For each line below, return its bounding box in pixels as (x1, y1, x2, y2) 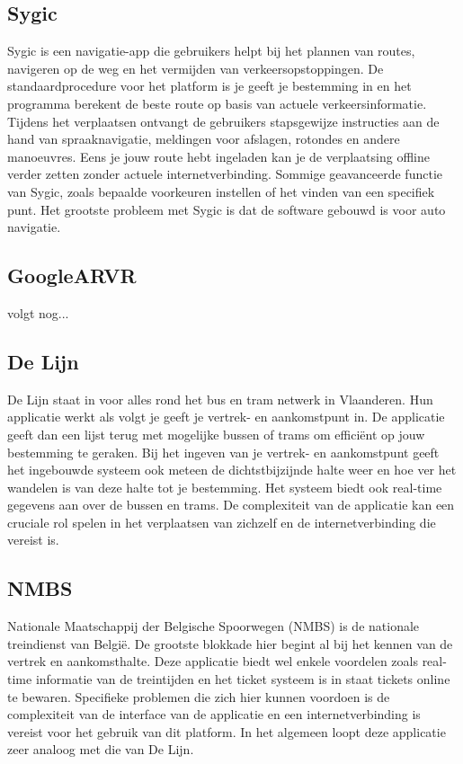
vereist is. (7, 530, 59, 549)
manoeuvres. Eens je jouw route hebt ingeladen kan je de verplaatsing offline (7, 147, 430, 165)
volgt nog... (7, 303, 69, 322)
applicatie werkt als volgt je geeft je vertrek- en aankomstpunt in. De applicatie (7, 407, 445, 426)
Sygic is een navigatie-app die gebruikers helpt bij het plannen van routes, (7, 41, 415, 60)
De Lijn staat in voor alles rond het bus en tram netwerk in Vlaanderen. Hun (7, 389, 433, 408)
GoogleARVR (7, 262, 137, 289)
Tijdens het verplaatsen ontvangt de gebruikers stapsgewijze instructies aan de (7, 111, 440, 130)
